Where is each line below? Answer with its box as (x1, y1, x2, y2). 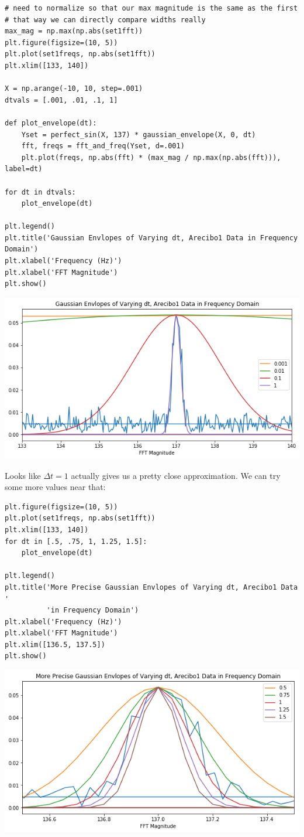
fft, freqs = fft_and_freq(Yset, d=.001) (21, 142, 185, 151)
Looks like (5, 469, 41, 481)
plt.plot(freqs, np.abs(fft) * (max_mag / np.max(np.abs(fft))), (21, 153, 281, 162)
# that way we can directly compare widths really (5, 15, 206, 24)
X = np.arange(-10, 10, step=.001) (5, 84, 143, 93)
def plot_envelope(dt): (5, 118, 97, 127)
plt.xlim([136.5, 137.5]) (5, 640, 105, 649)
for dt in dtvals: (5, 188, 76, 196)
